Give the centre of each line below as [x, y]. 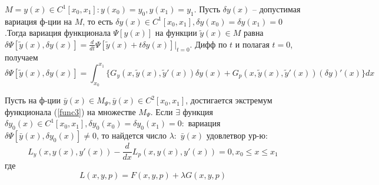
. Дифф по [208, 44]
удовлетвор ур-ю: [237, 135]
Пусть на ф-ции [33, 100]
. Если [162, 111]
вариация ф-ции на [39, 21]
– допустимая [276, 9]
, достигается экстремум [229, 100]
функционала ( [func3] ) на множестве [70, 111]
